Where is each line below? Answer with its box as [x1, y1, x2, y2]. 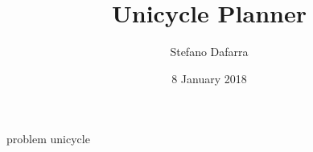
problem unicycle [6, 130, 90, 147]
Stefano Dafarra [170, 43, 249, 60]
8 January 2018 [171, 70, 247, 86]
